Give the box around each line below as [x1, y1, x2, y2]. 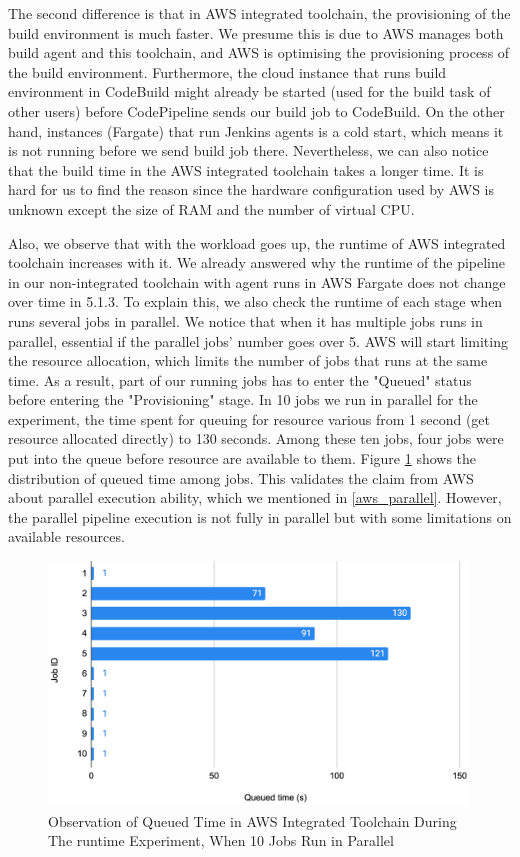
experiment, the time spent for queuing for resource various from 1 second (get [8, 408, 491, 429]
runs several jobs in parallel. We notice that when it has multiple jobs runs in [8, 310, 483, 331]
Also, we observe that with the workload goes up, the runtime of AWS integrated [8, 232, 506, 253]
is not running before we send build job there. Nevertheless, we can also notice [8, 140, 489, 161]
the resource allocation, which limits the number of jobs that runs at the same [8, 350, 488, 371]
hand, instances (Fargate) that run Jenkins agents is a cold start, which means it [8, 120, 504, 141]
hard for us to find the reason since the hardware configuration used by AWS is [8, 179, 494, 200]
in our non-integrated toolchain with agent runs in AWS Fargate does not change [8, 271, 506, 292]
